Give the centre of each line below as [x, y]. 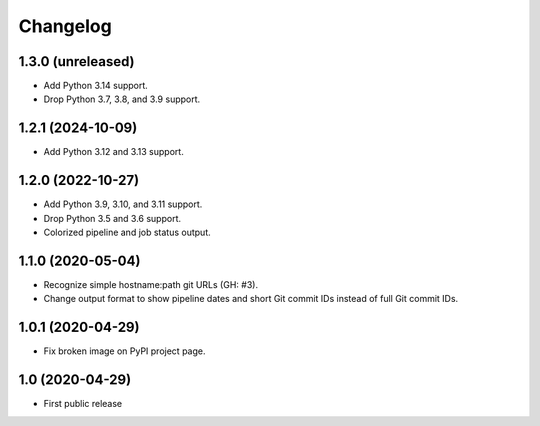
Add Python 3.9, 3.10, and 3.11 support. [123, 204]
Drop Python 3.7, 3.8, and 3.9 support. [122, 99]
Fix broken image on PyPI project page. [124, 351]
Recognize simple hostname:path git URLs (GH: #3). [151, 284]
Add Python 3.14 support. [96, 86]
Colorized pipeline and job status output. [127, 232]
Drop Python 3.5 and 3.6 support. [112, 218]
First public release [83, 404]
